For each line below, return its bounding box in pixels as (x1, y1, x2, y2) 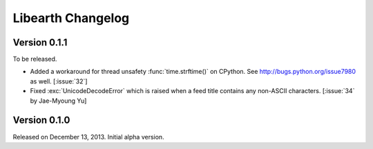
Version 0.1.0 (12, 115, 70, 126)
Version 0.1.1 (12, 37, 68, 48)
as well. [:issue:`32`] (30, 77, 88, 86)
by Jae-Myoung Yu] (30, 97, 87, 105)
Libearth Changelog (12, 10, 130, 26)
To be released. (12, 55, 57, 63)
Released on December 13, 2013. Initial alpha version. (12, 132, 165, 141)
